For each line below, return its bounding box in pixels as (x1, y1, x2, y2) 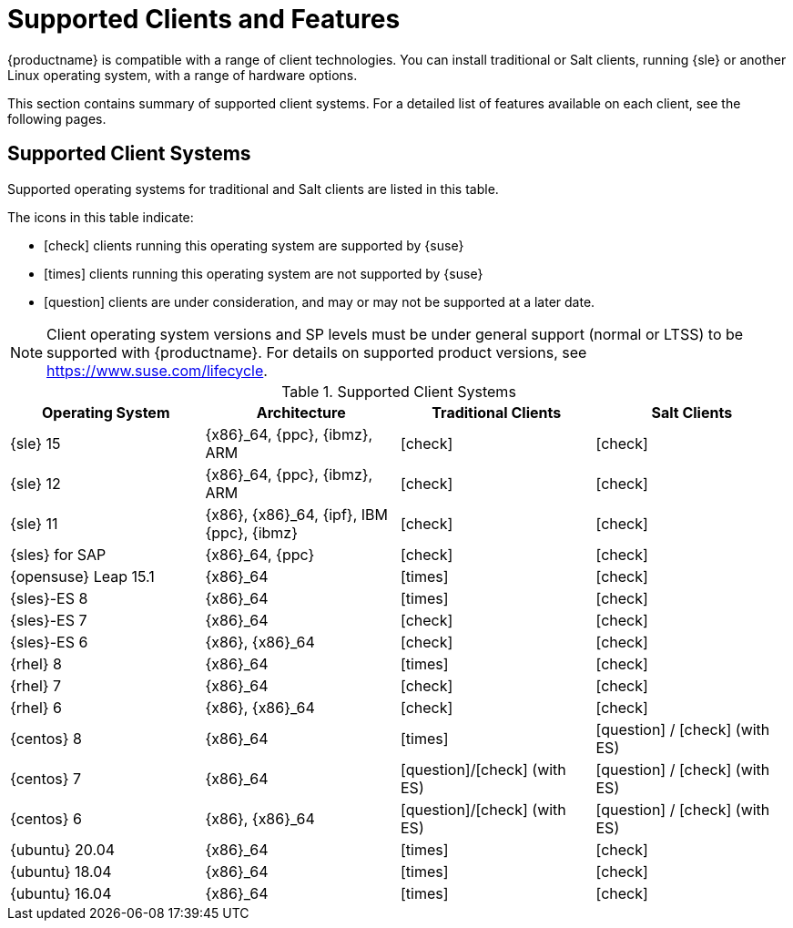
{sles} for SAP (10, 545, 107, 564)
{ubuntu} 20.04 (10, 840, 116, 859)
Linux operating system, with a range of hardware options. (7, 66, 358, 83)
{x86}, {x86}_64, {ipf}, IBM (205, 505, 388, 524)
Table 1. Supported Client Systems (281, 382, 516, 401)
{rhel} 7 (10, 676, 62, 695)
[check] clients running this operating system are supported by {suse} (44, 237, 464, 253)
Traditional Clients (432, 403, 562, 422)
